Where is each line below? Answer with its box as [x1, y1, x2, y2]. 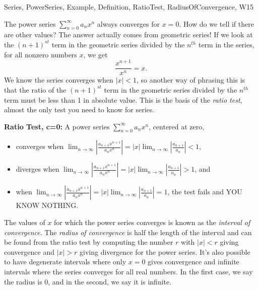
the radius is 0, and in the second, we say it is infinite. [4, 276, 172, 286]
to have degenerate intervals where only [4, 256, 126, 267]
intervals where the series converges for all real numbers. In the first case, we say [4, 266, 253, 277]
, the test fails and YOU [167, 186, 242, 197]
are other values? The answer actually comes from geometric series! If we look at [4, 29, 253, 40]
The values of [4, 217, 45, 228]
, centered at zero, [149, 121, 205, 131]
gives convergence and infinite [148, 256, 239, 267]
